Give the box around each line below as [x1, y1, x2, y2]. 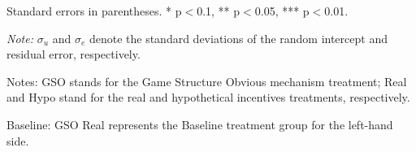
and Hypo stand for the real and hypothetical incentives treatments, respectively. [6, 89, 410, 106]
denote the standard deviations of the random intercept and [89, 29, 388, 46]
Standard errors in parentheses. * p [6, 2, 182, 19]
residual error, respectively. [6, 46, 141, 63]
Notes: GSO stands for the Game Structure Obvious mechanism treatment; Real [6, 72, 407, 89]
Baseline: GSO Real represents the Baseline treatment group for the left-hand [6, 115, 393, 132]
